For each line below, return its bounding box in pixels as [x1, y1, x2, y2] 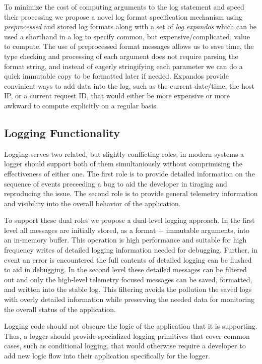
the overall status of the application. [4, 304, 116, 314]
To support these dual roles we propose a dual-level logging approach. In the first [4, 215, 255, 225]
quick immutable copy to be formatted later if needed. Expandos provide [4, 71, 229, 81]
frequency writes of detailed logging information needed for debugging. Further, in [4, 245, 258, 255]
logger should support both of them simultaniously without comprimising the [4, 158, 243, 169]
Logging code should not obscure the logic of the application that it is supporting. [4, 321, 257, 331]
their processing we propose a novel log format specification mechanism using [4, 11, 243, 22]
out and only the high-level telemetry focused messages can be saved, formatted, [4, 274, 252, 284]
